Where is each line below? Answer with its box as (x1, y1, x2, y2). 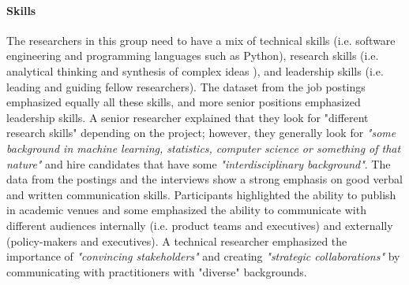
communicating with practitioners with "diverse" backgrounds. (6, 263, 307, 279)
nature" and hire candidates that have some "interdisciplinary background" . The (6, 155, 391, 172)
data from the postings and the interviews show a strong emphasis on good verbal (6, 171, 403, 187)
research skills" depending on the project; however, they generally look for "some (6, 124, 396, 141)
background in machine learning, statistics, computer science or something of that (6, 139, 401, 156)
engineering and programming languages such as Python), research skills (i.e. (6, 47, 379, 64)
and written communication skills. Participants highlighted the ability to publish (6, 186, 396, 202)
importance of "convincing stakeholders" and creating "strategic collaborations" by (6, 248, 400, 265)
